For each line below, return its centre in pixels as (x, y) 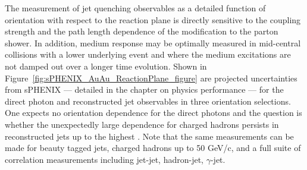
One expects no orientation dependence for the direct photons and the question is (153, 113)
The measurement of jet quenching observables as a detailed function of (135, 8)
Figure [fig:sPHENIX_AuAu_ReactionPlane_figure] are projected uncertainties (151, 78)
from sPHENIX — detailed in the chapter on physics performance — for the (144, 89)
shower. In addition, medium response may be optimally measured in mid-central (153, 42)
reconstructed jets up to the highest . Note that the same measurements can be (149, 136)
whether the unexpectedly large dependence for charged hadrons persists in (142, 124)
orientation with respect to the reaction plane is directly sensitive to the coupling (153, 19)
